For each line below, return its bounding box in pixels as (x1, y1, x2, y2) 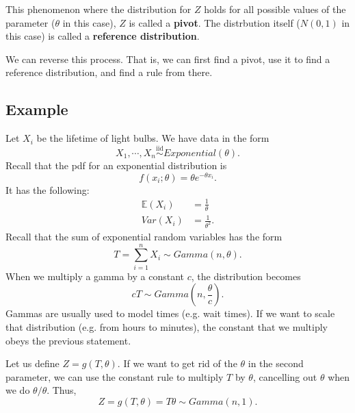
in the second (248, 356, 304, 371)
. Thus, (47, 383, 77, 397)
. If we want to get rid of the (117, 356, 237, 371)
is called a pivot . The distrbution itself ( (129, 15, 300, 29)
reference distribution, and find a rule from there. (5, 65, 213, 79)
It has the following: (5, 182, 90, 197)
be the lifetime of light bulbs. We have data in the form (36, 131, 269, 145)
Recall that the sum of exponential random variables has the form (5, 229, 282, 244)
